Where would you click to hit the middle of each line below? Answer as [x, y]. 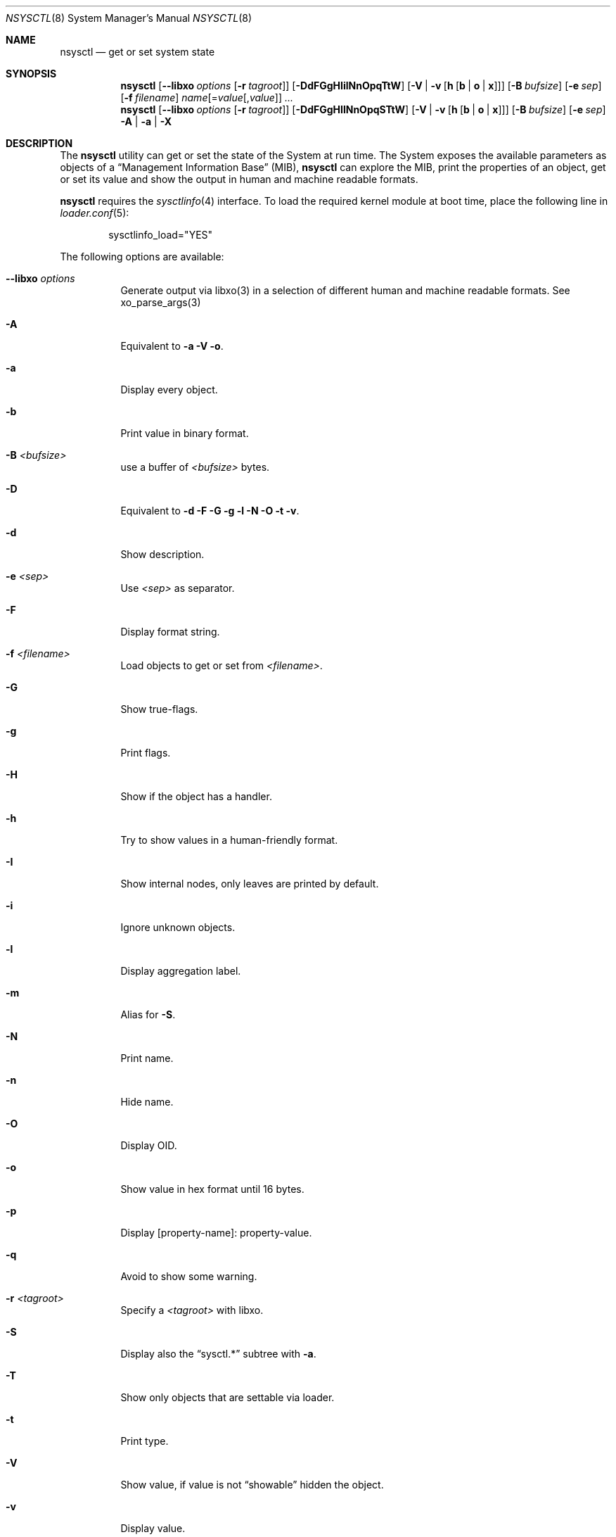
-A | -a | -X [146, 121]
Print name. [147, 1058]
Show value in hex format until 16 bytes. [212, 1189]
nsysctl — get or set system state [137, 52]
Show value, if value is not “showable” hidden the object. [252, 1485]
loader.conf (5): [95, 213]
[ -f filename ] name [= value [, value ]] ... [207, 97]
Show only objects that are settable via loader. [227, 1397]
